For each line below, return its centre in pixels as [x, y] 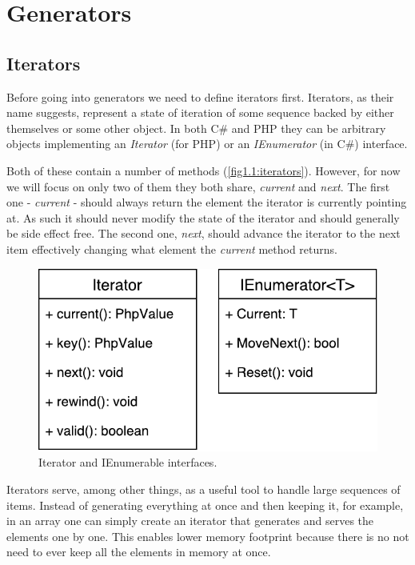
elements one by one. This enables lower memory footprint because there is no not [208, 536]
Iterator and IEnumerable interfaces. [128, 462]
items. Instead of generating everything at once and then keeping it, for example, [205, 505]
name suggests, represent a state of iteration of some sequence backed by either [200, 112]
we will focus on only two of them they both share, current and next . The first [198, 186]
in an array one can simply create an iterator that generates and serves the [190, 521]
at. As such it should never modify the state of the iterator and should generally [203, 217]
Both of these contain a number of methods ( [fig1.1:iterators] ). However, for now [204, 170]
